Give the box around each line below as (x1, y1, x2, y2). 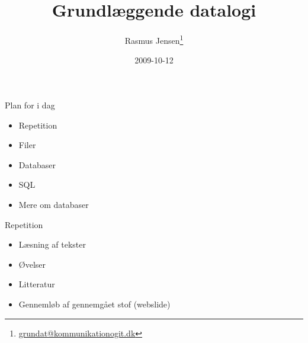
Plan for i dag (5, 98, 55, 111)
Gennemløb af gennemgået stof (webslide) (18, 297, 171, 310)
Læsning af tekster (18, 238, 86, 251)
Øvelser (18, 258, 46, 270)
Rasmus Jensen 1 (124, 33, 184, 46)
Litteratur (18, 278, 55, 290)
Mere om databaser (18, 198, 89, 210)
